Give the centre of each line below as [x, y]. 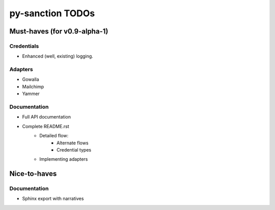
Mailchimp [33, 86]
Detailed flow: [54, 136]
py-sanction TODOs [52, 13]
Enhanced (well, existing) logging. [58, 56]
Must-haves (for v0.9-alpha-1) [59, 31]
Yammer [31, 94]
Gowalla [31, 79]
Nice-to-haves [33, 174]
